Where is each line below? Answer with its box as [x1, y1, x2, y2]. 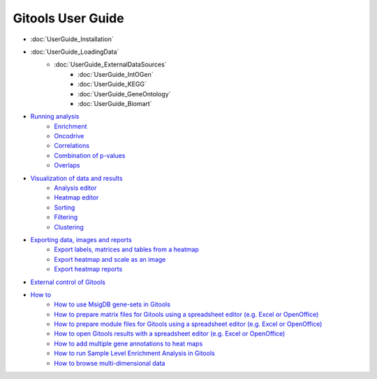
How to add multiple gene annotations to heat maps [54, 339, 203, 348]
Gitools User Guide [13, 10, 125, 26]
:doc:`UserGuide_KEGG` [77, 80, 147, 89]
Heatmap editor [54, 193, 99, 202]
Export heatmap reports [54, 265, 123, 274]
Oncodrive [54, 132, 84, 140]
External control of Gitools [30, 278, 106, 286]
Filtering [54, 213, 78, 221]
